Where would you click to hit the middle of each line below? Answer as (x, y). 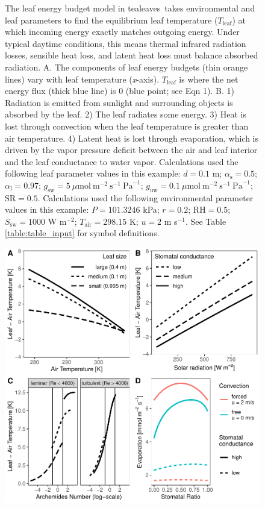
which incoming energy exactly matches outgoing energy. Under (122, 32)
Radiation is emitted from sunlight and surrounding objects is (119, 102)
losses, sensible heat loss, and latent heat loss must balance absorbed (132, 55)
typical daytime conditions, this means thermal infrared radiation (126, 43)
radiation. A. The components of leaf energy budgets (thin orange (126, 67)
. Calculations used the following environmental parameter (145, 197)
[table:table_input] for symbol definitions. (82, 233)
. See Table (206, 221)
